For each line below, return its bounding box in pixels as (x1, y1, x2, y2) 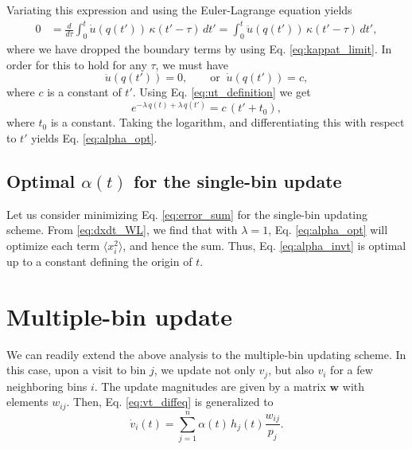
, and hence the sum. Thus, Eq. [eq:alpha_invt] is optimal (122, 236, 406, 253)
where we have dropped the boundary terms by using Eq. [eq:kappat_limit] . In (6, 40, 392, 57)
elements (6, 393, 49, 410)
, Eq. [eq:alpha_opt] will (268, 221, 388, 238)
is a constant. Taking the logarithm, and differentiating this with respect (50, 114, 405, 131)
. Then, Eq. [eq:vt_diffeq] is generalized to (66, 393, 274, 410)
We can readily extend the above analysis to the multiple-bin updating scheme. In (6, 346, 406, 362)
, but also (268, 361, 314, 378)
